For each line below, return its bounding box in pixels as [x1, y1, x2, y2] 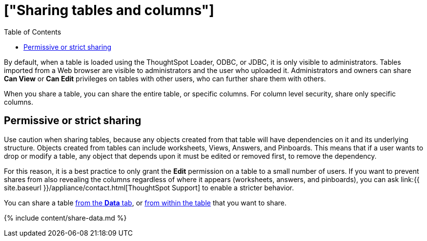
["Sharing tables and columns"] [4, 2, 214, 19]
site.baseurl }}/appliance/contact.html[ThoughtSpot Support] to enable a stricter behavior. [4, 183, 294, 192]
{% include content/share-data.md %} [4, 213, 127, 222]
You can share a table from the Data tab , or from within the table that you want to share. [4, 198, 286, 207]
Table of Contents [4, 27, 61, 36]
